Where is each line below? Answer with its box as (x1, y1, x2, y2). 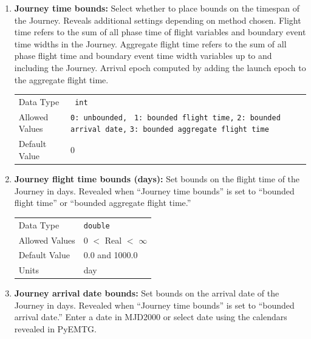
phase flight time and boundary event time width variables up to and (14, 49, 272, 62)
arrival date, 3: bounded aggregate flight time (70, 125, 269, 134)
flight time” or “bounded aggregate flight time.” (14, 196, 191, 209)
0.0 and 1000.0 (83, 248, 138, 261)
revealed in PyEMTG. (14, 323, 97, 335)
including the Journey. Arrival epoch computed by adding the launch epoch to (14, 61, 306, 74)
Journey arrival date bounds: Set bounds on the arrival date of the (14, 287, 279, 300)
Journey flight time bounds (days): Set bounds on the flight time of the (14, 173, 300, 185)
